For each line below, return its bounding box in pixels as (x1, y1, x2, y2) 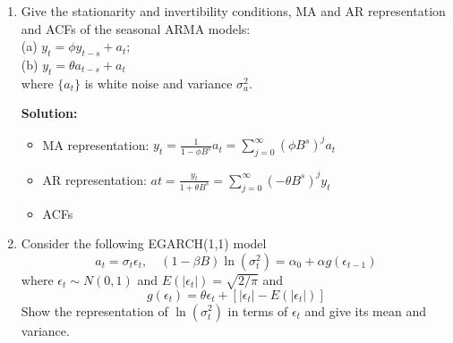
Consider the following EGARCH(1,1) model (21, 234, 267, 253)
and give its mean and (304, 301, 426, 320)
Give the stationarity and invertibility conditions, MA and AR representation (21, 2, 446, 20)
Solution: (21, 104, 78, 122)
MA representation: (42, 135, 150, 154)
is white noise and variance (84, 73, 233, 92)
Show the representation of (21, 301, 168, 320)
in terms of (227, 301, 288, 320)
